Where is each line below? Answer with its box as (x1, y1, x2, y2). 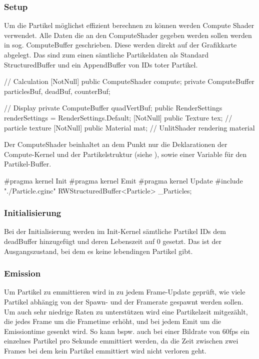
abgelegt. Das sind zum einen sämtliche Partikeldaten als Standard (4, 49, 209, 59)
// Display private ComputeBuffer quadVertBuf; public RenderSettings (4, 102, 222, 113)
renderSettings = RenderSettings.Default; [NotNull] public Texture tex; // (4, 112, 232, 122)
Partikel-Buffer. (4, 158, 51, 169)
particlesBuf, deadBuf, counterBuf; (4, 85, 110, 96)
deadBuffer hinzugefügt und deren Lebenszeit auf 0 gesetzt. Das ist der (4, 235, 221, 246)
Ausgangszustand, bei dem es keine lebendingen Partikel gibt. (4, 245, 193, 256)
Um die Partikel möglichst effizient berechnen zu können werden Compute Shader (4, 20, 254, 30)
